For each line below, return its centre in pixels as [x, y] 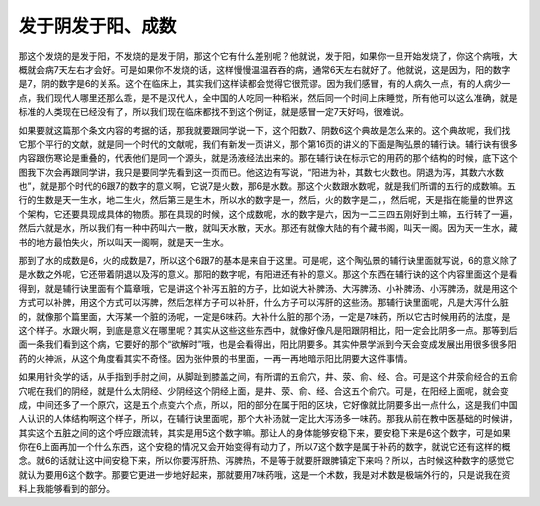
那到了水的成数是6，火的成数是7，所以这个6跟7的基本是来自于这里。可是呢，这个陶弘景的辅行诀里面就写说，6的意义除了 [268, 261]
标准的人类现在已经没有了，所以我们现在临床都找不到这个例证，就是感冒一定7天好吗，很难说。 [213, 112]
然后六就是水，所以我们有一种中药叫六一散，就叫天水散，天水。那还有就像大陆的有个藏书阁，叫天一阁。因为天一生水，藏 [268, 228]
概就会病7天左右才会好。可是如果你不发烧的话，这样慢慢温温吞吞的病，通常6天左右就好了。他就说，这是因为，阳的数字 [264, 69]
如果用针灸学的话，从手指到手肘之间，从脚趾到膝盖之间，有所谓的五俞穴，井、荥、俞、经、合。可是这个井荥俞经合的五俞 [268, 377]
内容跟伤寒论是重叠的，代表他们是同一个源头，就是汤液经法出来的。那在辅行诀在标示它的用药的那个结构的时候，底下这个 [268, 158]
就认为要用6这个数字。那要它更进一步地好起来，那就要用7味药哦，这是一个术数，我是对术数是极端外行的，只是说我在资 [264, 474]
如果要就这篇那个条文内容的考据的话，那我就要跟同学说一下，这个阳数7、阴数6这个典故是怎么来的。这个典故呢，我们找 [264, 130]
